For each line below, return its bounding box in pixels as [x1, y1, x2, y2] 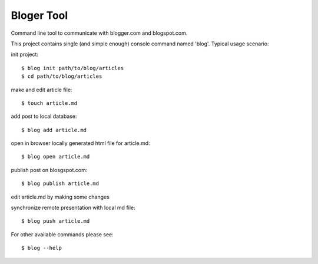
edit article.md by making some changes [11, 193, 110, 200]
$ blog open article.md [21, 153, 90, 160]
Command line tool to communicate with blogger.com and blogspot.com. [11, 29, 188, 37]
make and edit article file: [11, 86, 72, 93]
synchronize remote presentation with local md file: [11, 204, 135, 212]
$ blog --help [21, 245, 62, 252]
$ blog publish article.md [21, 180, 100, 187]
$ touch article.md [21, 100, 78, 106]
